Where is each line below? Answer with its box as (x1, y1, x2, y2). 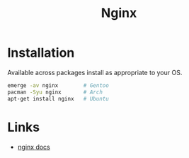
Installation (7, 45, 75, 61)
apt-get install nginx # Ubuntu (7, 95, 110, 102)
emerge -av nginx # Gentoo (7, 81, 110, 89)
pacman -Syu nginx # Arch (7, 89, 103, 96)
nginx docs (17, 142, 51, 151)
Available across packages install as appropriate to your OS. (7, 68, 183, 77)
